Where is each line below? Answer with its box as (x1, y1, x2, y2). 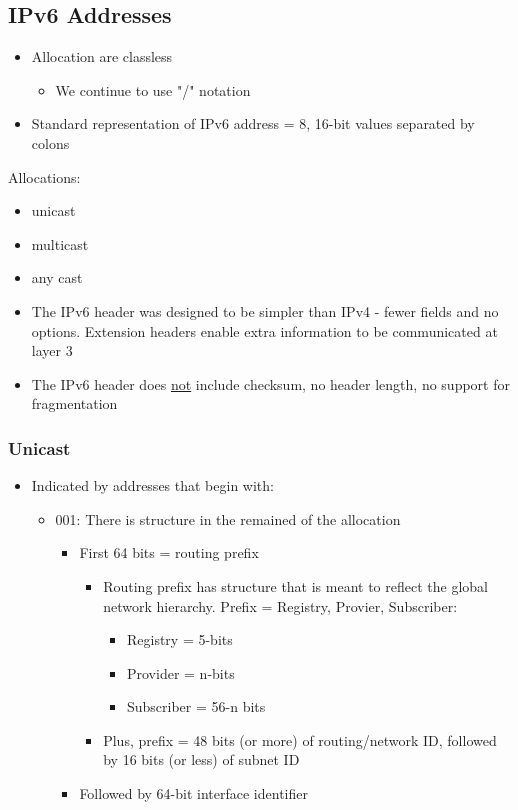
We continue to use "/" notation (55, 79, 251, 100)
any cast (31, 267, 83, 288)
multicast (31, 233, 89, 254)
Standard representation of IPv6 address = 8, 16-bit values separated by (31, 113, 475, 134)
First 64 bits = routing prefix (79, 542, 259, 563)
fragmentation (31, 393, 118, 414)
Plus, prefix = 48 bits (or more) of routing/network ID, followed (103, 729, 497, 750)
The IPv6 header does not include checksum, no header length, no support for (31, 373, 510, 394)
